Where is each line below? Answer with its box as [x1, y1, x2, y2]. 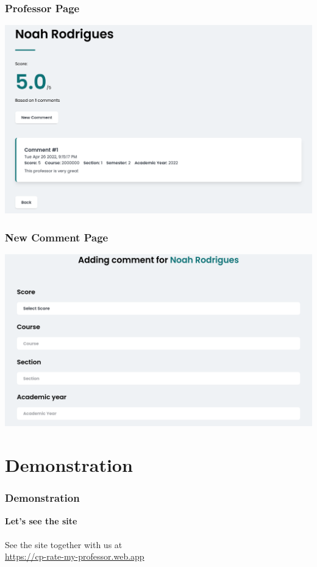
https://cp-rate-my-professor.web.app [5, 550, 144, 563]
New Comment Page [5, 229, 109, 244]
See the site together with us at [5, 538, 123, 551]
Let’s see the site [5, 514, 77, 527]
